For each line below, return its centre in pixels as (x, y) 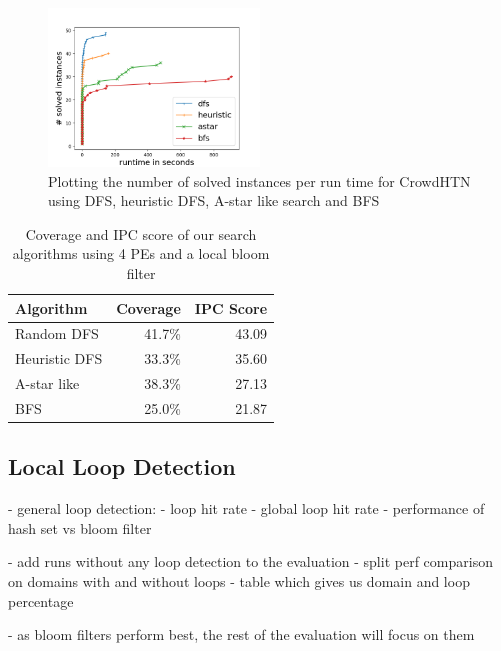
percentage (41, 600)
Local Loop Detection (122, 466)
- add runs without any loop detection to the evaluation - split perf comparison (250, 561)
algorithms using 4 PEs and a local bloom (141, 253)
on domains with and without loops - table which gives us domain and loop (239, 581)
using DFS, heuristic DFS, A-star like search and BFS (214, 200)
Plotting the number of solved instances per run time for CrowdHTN (259, 180)
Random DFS (57, 333)
